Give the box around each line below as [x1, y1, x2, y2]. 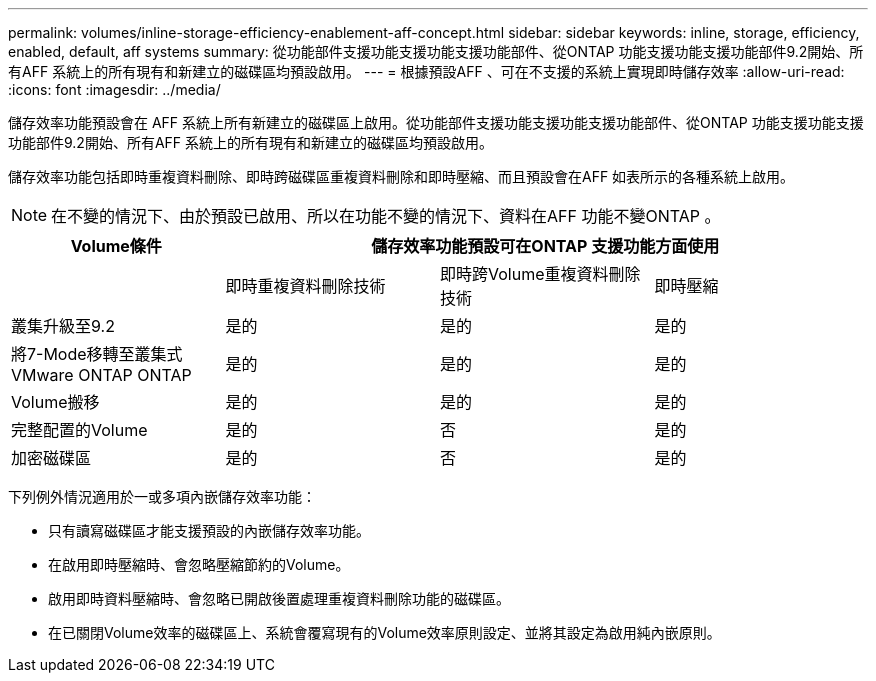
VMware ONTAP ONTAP [11, 365, 192, 385]
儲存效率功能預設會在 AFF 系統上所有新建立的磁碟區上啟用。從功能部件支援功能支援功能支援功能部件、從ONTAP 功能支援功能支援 [8, 114, 864, 131]
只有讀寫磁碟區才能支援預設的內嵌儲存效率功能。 [48, 522, 370, 539]
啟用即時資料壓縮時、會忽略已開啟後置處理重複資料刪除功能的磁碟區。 [48, 590, 510, 607]
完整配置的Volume [11, 420, 148, 440]
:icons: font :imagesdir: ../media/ [8, 81, 221, 98]
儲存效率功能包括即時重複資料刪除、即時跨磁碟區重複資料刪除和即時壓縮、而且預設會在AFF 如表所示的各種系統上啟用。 [8, 168, 795, 185]
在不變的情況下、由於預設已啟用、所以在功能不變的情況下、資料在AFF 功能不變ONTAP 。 [51, 206, 721, 226]
